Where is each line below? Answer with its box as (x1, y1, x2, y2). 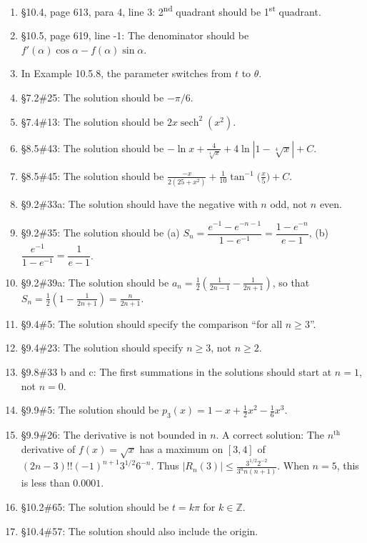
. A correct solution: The (216, 427, 324, 442)
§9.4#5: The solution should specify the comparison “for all (21, 316, 283, 331)
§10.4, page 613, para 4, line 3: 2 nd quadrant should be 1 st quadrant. (21, 2, 321, 19)
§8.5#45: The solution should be (21, 168, 164, 183)
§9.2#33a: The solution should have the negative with (21, 196, 258, 211)
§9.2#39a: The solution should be (21, 274, 169, 289)
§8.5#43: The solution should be (21, 140, 164, 155)
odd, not (270, 196, 308, 211)
